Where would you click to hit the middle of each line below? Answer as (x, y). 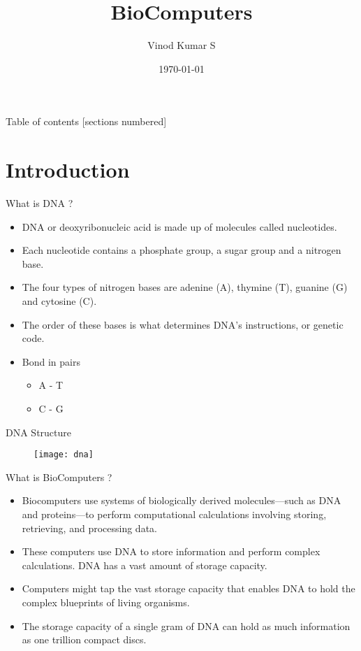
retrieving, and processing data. (89, 528)
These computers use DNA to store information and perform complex (171, 551)
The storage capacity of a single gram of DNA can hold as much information (186, 625)
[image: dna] (64, 455)
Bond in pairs (51, 361)
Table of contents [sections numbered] (86, 121)
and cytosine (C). (59, 301)
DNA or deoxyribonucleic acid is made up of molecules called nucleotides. (179, 226)
